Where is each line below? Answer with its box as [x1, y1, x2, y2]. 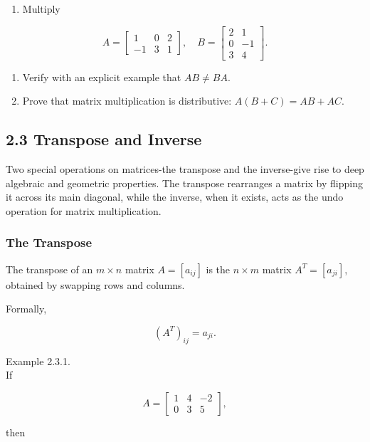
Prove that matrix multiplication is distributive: [22, 93, 232, 108]
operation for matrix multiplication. [6, 203, 162, 218]
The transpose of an [6, 261, 93, 276]
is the [206, 261, 231, 276]
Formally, [6, 301, 47, 316]
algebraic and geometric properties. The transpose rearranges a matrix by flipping [6, 175, 363, 190]
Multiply [22, 1, 60, 16]
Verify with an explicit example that [22, 69, 181, 84]
